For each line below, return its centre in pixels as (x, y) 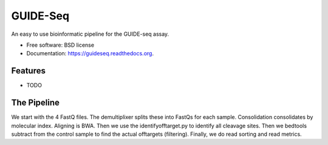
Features (28, 71)
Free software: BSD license (60, 45)
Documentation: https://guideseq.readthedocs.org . (90, 53)
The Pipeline (36, 103)
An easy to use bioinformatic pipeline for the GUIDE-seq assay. (90, 34)
